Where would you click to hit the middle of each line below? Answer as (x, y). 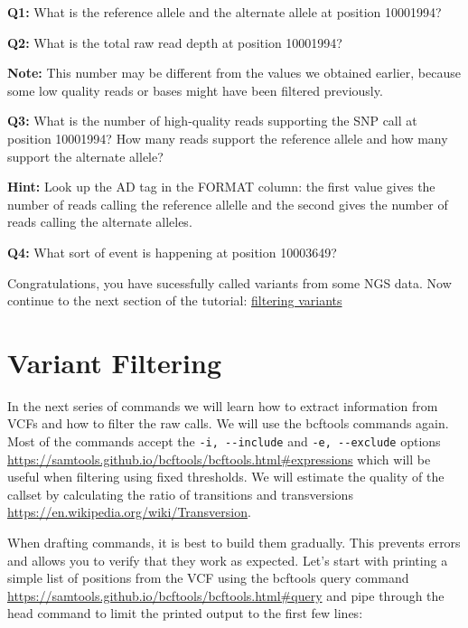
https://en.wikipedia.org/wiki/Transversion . (129, 512)
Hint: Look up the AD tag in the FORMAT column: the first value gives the (221, 187)
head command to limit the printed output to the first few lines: (185, 613)
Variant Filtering (114, 362)
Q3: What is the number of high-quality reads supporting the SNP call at (212, 121)
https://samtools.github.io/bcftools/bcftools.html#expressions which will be (219, 459)
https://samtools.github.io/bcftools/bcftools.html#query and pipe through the (226, 595)
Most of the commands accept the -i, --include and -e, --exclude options (224, 441)
